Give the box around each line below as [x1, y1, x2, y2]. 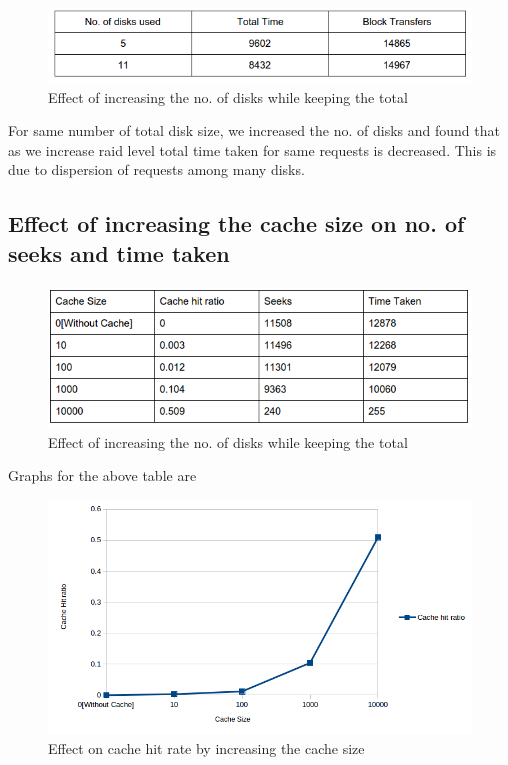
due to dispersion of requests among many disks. [8, 159, 305, 180]
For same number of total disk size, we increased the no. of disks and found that [8, 120, 500, 141]
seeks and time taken [8, 237, 230, 268]
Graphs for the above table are [8, 465, 197, 486]
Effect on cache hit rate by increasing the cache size [48, 737, 365, 758]
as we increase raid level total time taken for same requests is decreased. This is [8, 139, 497, 160]
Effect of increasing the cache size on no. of [8, 208, 465, 239]
